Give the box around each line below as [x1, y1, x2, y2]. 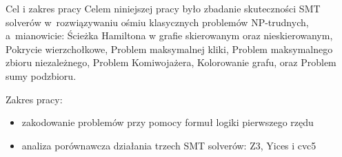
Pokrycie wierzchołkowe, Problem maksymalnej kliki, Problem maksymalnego [6, 41, 333, 56]
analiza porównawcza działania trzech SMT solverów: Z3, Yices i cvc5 [21, 138, 316, 152]
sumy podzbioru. [6, 68, 77, 83]
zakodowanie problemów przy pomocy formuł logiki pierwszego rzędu [21, 115, 314, 129]
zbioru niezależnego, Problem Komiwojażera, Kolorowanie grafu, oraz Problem [6, 55, 336, 70]
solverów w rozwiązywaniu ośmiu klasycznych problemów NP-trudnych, [6, 14, 309, 29]
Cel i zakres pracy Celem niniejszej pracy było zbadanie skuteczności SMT [6, 1, 321, 15]
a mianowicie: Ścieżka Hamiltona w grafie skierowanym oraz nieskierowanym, [6, 28, 333, 43]
